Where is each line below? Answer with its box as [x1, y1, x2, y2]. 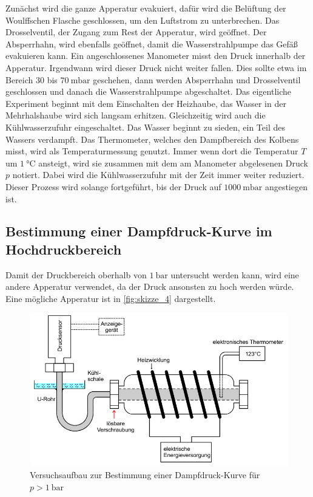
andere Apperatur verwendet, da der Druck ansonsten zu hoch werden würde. [5, 280, 294, 293]
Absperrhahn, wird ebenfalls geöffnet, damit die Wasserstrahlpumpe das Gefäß [5, 37, 298, 50]
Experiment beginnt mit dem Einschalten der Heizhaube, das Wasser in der [5, 97, 286, 109]
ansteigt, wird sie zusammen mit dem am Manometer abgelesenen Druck [38, 156, 308, 169]
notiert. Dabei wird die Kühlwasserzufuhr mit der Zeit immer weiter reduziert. [12, 168, 305, 181]
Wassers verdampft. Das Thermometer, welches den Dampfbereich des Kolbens [5, 132, 299, 145]
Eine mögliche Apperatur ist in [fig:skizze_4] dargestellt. [5, 292, 216, 304]
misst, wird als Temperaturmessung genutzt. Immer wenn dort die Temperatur [5, 145, 298, 157]
